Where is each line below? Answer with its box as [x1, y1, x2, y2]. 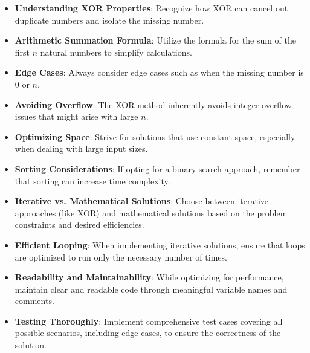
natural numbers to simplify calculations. [40, 45, 192, 58]
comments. [15, 294, 54, 307]
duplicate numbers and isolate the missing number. [15, 13, 204, 26]
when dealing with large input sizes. [15, 142, 148, 155]
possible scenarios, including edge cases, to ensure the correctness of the [15, 326, 281, 339]
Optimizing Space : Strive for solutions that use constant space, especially [15, 130, 295, 143]
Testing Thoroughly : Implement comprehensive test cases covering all [15, 314, 283, 327]
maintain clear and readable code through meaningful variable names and [15, 282, 288, 295]
